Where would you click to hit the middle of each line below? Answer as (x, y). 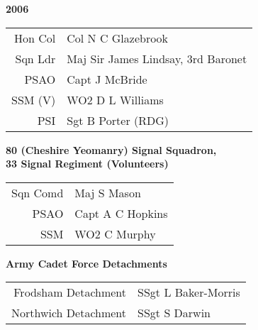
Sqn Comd (38, 192)
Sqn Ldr (35, 58)
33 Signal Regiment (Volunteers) (87, 164)
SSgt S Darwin (174, 313)
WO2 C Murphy (115, 233)
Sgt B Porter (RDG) (118, 120)
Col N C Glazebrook (118, 38)
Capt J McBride (107, 79)
